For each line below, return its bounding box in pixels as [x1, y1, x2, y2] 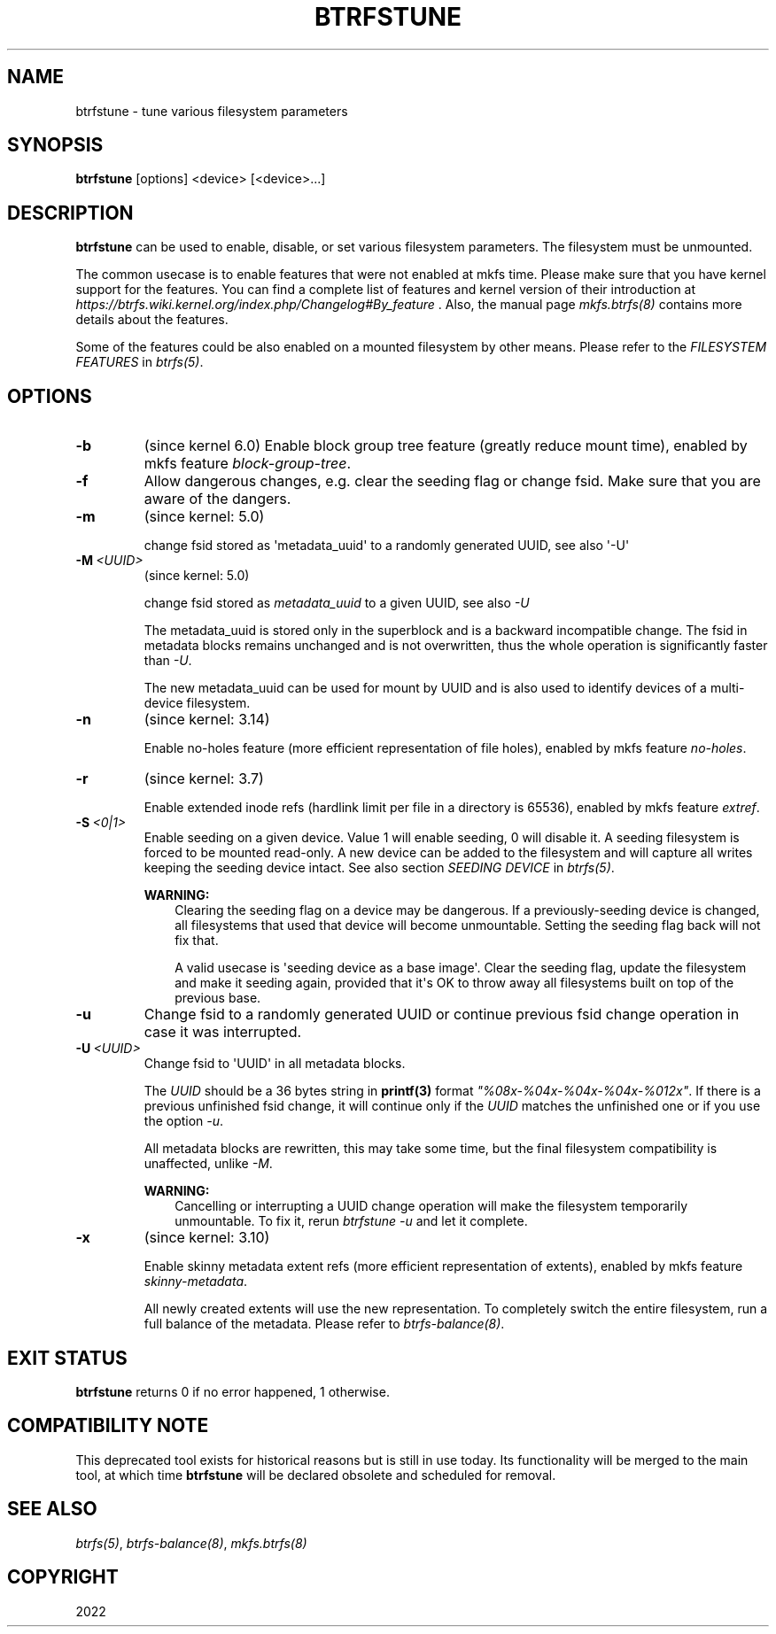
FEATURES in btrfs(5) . [75, 354, 204, 370]
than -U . [144, 653, 192, 669]
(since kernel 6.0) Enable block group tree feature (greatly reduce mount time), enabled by [144, 437, 748, 455]
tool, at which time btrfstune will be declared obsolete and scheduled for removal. [75, 1467, 556, 1483]
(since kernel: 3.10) [144, 1228, 270, 1247]
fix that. [175, 933, 219, 949]
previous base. [175, 990, 261, 1006]
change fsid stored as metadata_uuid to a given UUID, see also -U [144, 595, 530, 611]
